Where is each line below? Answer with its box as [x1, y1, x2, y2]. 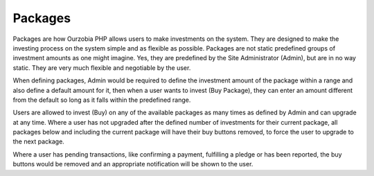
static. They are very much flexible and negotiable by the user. [12, 63, 191, 72]
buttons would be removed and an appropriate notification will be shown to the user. [12, 160, 253, 168]
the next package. [12, 137, 65, 146]
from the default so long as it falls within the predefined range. [12, 96, 191, 104]
